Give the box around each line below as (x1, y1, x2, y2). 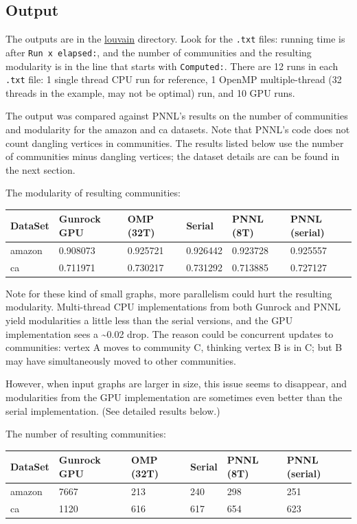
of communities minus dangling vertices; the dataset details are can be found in (5, 149, 340, 163)
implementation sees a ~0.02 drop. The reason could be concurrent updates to (5, 326, 334, 341)
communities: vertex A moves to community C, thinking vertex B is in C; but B (5, 340, 343, 354)
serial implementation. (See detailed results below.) (5, 403, 220, 418)
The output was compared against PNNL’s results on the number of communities (5, 109, 348, 123)
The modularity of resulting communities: (5, 185, 181, 200)
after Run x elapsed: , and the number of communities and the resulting (5, 45, 312, 59)
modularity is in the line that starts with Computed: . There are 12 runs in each (5, 58, 338, 73)
